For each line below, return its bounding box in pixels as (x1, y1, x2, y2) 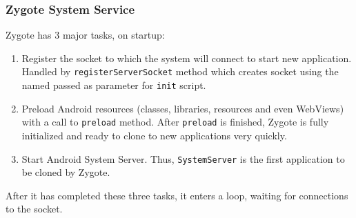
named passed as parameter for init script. (21, 78, 206, 92)
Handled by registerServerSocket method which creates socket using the (21, 64, 339, 79)
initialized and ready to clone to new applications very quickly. (21, 128, 287, 142)
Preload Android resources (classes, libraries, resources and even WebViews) (21, 101, 344, 115)
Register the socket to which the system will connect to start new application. (21, 50, 352, 65)
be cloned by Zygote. (21, 165, 110, 179)
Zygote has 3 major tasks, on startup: (6, 28, 165, 42)
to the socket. (6, 201, 63, 216)
